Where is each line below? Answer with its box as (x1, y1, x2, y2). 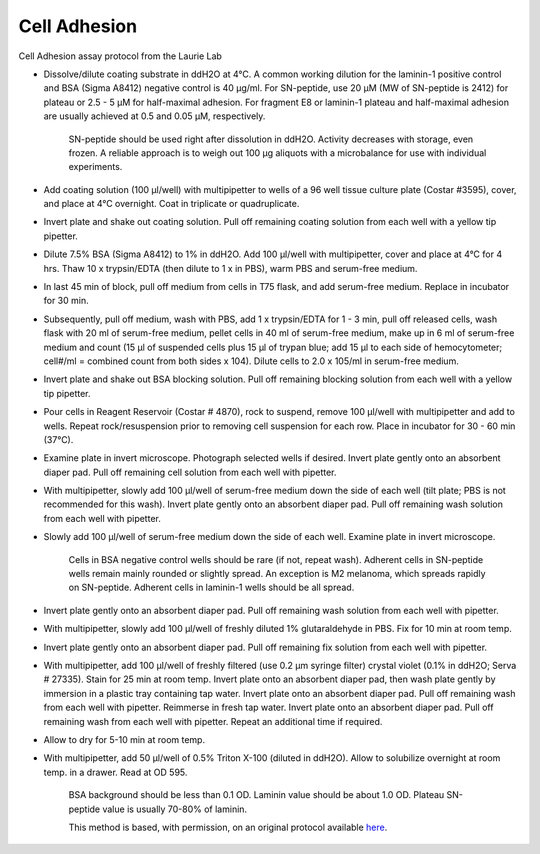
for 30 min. (43, 295, 89, 307)
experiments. (68, 161, 123, 173)
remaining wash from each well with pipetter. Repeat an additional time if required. (43, 715, 383, 727)
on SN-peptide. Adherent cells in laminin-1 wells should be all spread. (68, 581, 355, 594)
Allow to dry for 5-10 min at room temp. (43, 733, 205, 745)
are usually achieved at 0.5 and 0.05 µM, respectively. (43, 110, 266, 122)
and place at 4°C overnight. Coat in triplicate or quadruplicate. (43, 198, 300, 210)
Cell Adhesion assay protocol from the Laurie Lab (18, 50, 222, 62)
